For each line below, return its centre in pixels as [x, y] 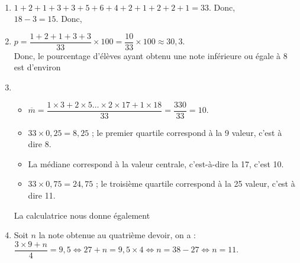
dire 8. [40, 144]
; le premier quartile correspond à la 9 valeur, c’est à [187, 132]
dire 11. [42, 195]
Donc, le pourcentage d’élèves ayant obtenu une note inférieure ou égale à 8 [151, 55]
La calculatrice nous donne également [82, 215]
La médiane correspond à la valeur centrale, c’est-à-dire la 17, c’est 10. [156, 163]
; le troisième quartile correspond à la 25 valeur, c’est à [195, 184]
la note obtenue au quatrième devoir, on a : [117, 235]
